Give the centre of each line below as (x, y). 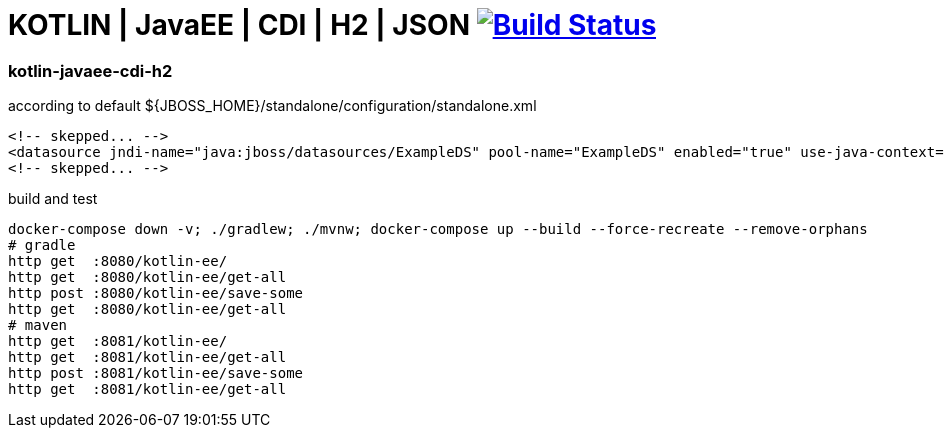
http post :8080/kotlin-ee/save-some (156, 293)
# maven (38, 325)
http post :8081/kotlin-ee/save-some (156, 373)
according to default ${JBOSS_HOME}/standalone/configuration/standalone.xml (272, 106)
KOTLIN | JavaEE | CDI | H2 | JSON (239, 25)
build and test (53, 199)
